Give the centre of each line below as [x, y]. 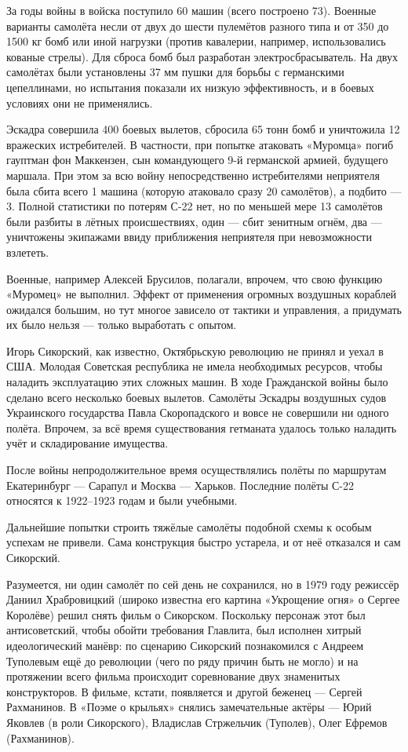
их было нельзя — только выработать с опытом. [122, 325]
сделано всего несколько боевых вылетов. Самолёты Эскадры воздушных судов [197, 397]
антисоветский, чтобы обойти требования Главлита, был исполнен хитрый [184, 630]
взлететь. [28, 252]
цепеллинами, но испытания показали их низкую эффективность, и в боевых [190, 87]
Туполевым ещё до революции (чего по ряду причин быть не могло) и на [182, 661]
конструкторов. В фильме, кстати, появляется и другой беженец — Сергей [184, 691]
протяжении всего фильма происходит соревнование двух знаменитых [173, 676]
